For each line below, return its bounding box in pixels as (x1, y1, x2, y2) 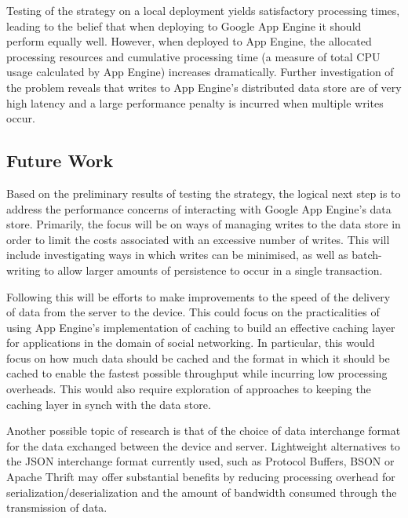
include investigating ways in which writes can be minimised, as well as (6, 246, 348, 263)
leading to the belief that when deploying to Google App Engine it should (6, 17, 362, 34)
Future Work (6, 148, 114, 173)
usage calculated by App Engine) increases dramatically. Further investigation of (6, 64, 394, 80)
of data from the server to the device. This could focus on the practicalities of (6, 304, 380, 320)
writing (6, 261, 41, 278)
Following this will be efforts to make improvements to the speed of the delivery (6, 288, 391, 305)
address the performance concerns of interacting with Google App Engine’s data (6, 200, 392, 217)
